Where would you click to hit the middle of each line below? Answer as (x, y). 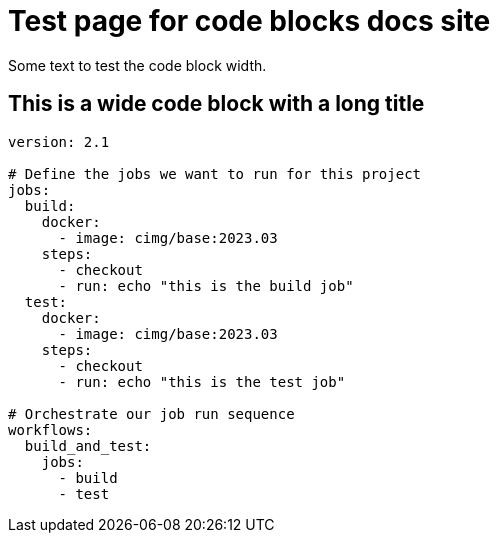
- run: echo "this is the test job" (202, 381)
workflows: (50, 429)
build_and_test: (88, 445)
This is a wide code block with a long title (216, 104)
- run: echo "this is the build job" (206, 285)
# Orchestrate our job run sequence (151, 413)
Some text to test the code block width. (137, 65)
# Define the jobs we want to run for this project (215, 173)
